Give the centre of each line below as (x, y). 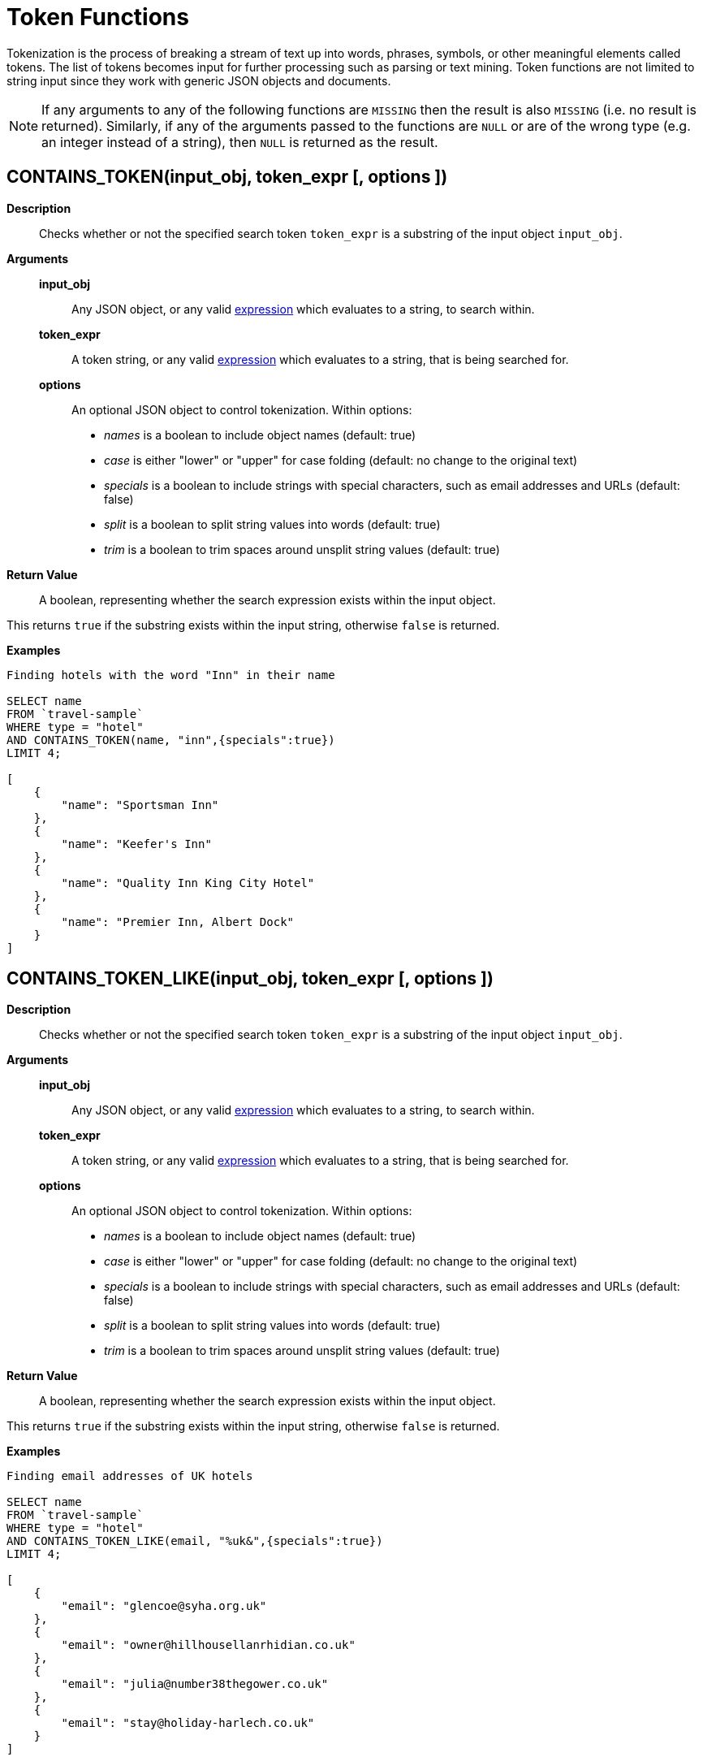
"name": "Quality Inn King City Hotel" (188, 883)
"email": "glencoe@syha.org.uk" (164, 1606)
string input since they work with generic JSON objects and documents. (199, 80)
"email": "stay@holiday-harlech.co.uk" (188, 1723)
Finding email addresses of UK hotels (130, 1476)
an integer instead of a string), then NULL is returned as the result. (240, 142)
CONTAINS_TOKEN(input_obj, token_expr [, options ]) (227, 177)
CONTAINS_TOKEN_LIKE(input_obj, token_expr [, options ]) (250, 979)
